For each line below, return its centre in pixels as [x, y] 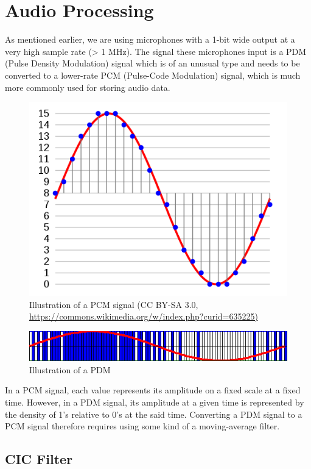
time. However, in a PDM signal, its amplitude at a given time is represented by [155, 402]
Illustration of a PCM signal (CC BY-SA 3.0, [114, 304]
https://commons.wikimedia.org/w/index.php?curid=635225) [144, 316]
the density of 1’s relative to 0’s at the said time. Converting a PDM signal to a [154, 414]
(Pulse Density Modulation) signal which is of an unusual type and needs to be [152, 63]
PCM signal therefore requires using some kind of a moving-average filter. [142, 426]
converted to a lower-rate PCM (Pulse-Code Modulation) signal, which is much [153, 75]
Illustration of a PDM [70, 369]
